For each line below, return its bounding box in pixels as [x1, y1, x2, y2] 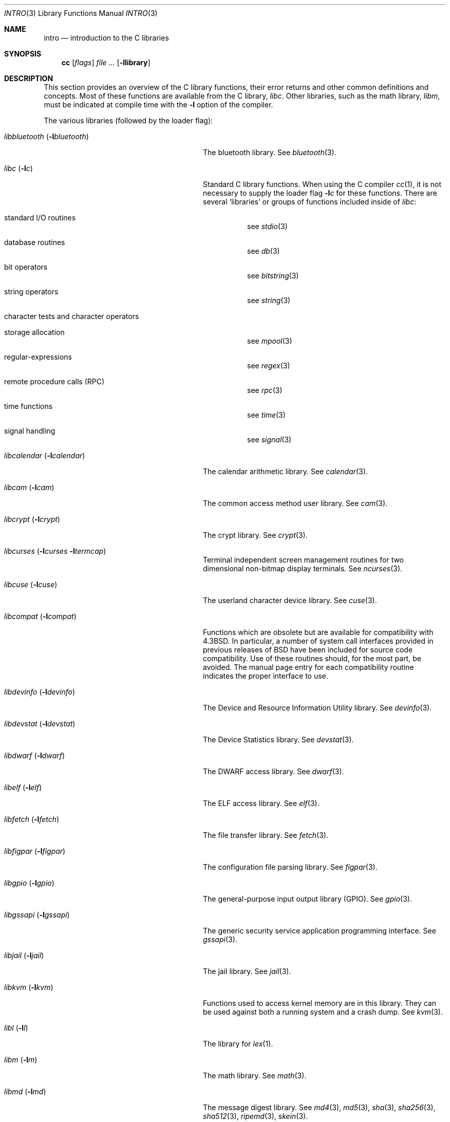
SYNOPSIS [4, 49, 42, 58]
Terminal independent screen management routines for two [203, 555, 404, 564]
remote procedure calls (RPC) [4, 377, 105, 386]
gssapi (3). [203, 935, 237, 944]
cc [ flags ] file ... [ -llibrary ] [61, 58, 151, 67]
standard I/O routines [4, 213, 76, 222]
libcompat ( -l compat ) [4, 612, 77, 621]
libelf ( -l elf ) [4, 783, 42, 792]
